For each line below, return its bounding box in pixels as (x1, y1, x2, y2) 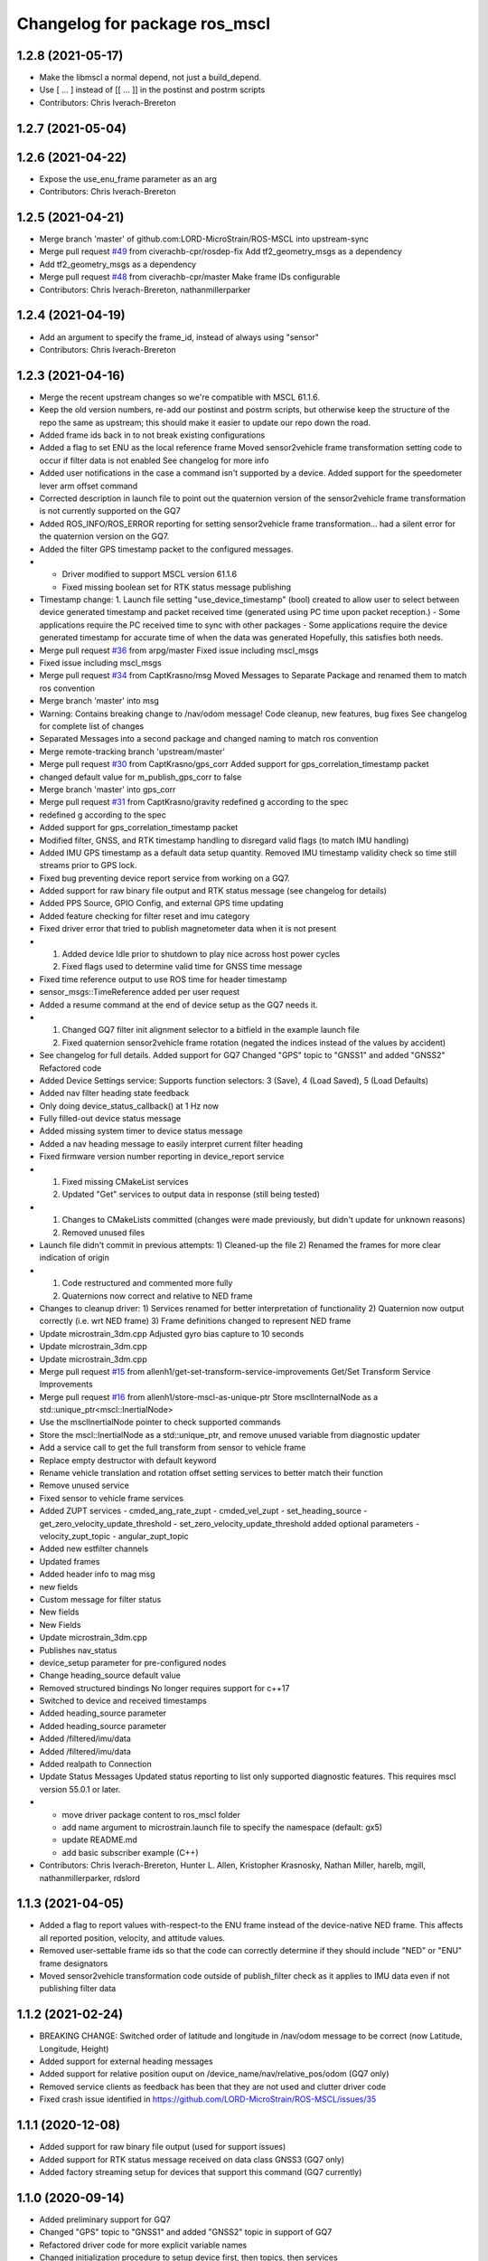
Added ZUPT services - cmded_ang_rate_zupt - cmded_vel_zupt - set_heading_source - (39, 1506, 368, 1517)
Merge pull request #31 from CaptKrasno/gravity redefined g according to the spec (39, 797, 349, 808)
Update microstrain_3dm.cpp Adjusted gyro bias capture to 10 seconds (39, 1328, 305, 1339)
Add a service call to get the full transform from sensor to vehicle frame (39, 1443, 306, 1453)
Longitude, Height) (39, 2043, 109, 2054)
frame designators (39, 1958, 108, 1969)
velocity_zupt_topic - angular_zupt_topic (39, 1530, 189, 1541)
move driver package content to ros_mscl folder (61, 1809, 241, 1820)
